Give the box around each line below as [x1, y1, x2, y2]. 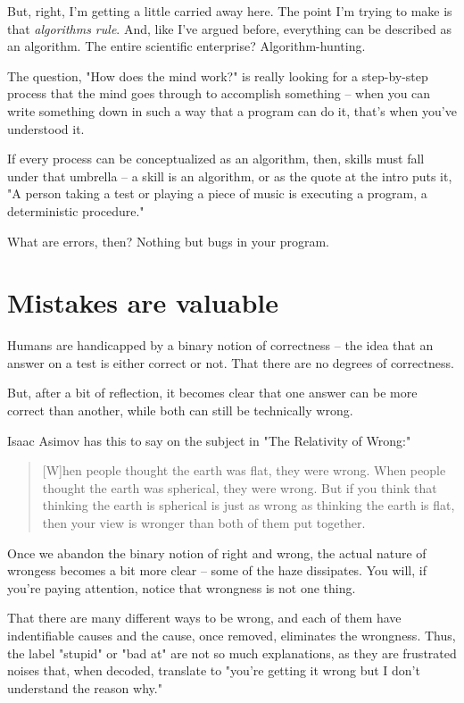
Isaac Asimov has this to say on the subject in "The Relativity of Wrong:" [7, 431, 411, 449]
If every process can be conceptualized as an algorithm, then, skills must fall [7, 149, 425, 168]
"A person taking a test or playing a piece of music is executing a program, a [7, 184, 427, 203]
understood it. [7, 119, 85, 138]
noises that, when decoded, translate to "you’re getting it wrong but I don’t [7, 661, 420, 680]
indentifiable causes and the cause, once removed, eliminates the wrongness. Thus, [7, 625, 456, 644]
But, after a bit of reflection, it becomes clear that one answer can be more [7, 383, 418, 402]
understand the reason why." [7, 678, 162, 697]
